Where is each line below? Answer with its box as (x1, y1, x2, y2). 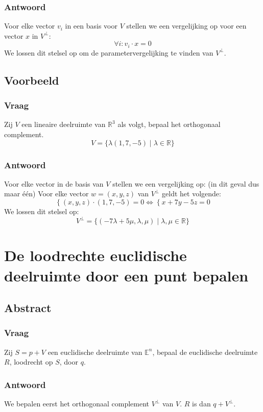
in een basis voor (65, 20, 118, 31)
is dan (192, 398, 211, 409)
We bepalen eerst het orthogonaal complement (4, 398, 150, 409)
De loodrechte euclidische (4, 245, 187, 266)
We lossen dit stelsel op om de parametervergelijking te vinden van (4, 47, 213, 58)
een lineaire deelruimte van (21, 119, 106, 130)
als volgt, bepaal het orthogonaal (117, 119, 221, 130)
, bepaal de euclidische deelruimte (152, 346, 258, 357)
